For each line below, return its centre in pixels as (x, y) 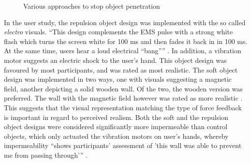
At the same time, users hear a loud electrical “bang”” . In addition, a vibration (123, 51)
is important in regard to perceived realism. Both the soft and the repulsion (116, 117)
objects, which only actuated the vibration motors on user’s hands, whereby (116, 136)
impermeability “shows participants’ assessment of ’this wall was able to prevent (123, 145)
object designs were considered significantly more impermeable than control (116, 126)
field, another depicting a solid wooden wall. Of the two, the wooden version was (123, 88)
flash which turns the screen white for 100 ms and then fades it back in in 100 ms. (126, 41)
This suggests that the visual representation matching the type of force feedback (123, 107)
